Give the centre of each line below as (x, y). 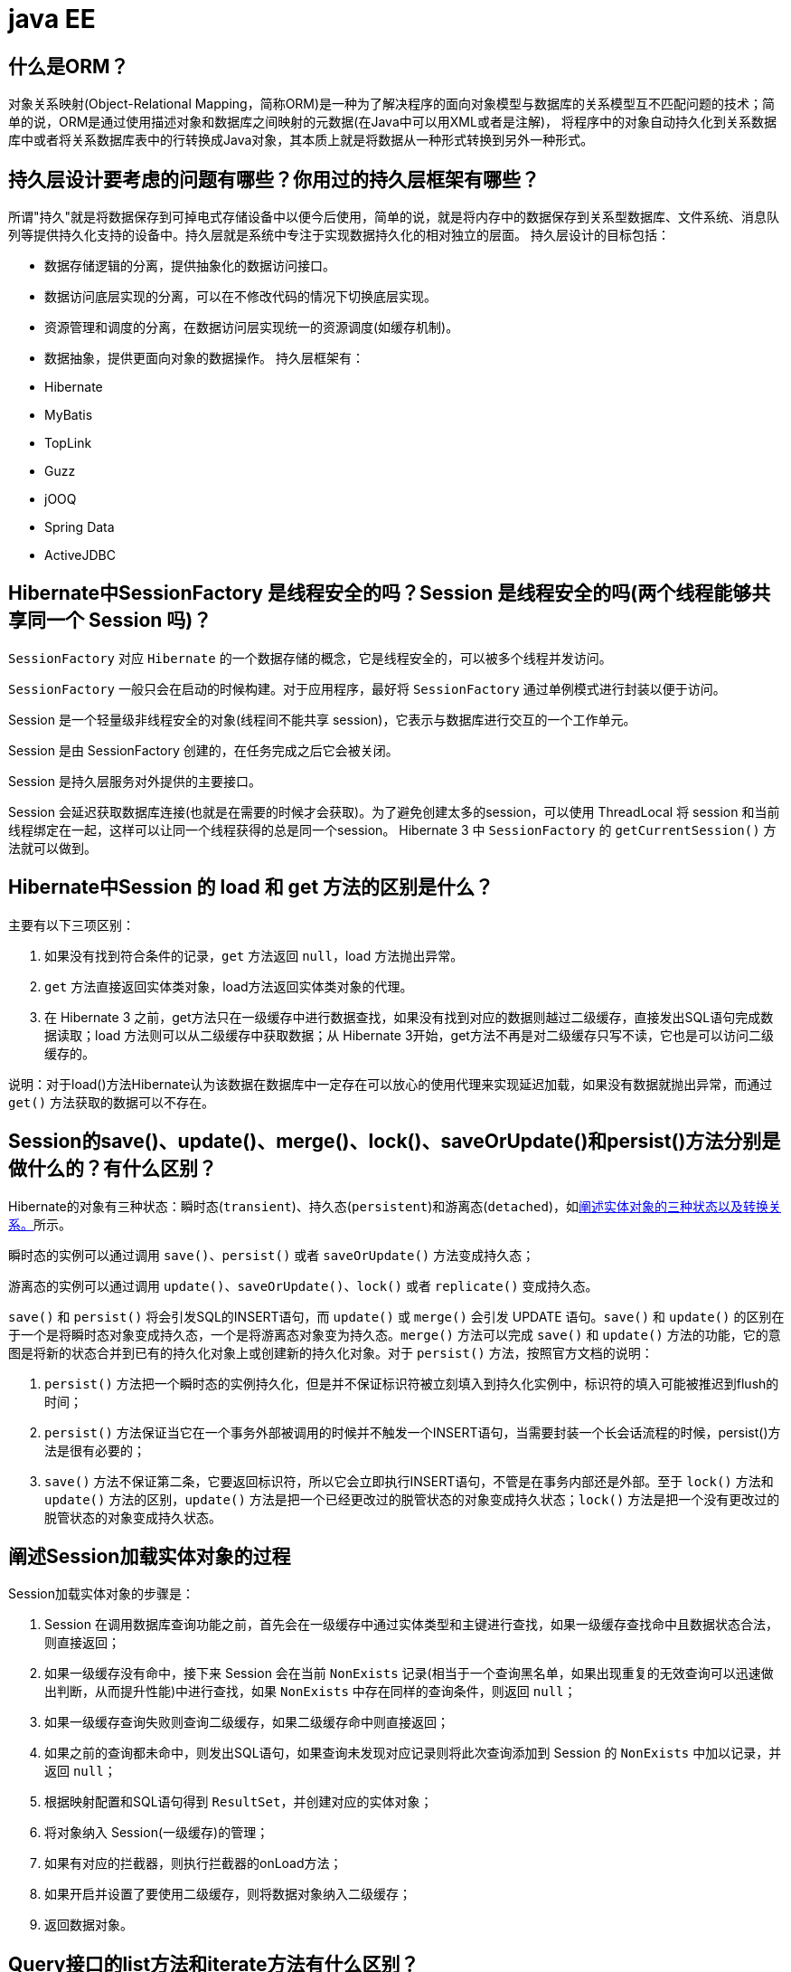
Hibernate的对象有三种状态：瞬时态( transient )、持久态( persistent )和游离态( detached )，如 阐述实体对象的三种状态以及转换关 (395, 1206)
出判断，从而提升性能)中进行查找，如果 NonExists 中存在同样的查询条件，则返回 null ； (311, 1692)
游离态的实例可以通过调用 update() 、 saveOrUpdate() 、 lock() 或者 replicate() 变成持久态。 (303, 1285)
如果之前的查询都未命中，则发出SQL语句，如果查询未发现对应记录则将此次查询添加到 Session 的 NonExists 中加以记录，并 (413, 1753)
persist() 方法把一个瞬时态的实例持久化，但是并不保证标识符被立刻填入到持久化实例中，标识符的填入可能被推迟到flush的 (412, 1383)
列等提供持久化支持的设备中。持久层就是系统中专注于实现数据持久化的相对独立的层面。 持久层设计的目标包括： (339, 235)
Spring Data (80, 527)
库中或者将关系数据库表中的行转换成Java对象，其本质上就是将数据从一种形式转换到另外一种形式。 (301, 140)
